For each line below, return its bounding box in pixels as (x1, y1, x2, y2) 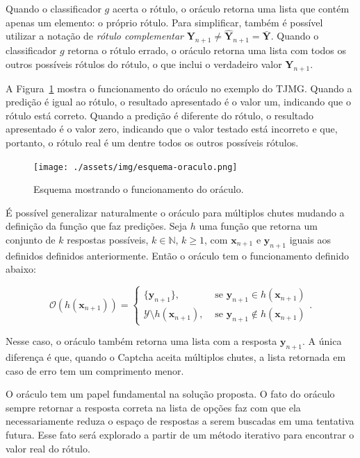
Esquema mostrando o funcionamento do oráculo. (33, 182, 244, 196)
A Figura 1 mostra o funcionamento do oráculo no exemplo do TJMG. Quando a (6, 80, 352, 95)
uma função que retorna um (199, 219, 318, 233)
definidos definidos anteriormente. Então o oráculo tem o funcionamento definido (6, 248, 350, 262)
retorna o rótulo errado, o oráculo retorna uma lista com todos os (67, 43, 347, 58)
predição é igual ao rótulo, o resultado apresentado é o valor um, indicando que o (6, 94, 351, 109)
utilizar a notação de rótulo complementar (6, 28, 183, 43)
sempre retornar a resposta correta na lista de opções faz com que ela (6, 400, 301, 414)
